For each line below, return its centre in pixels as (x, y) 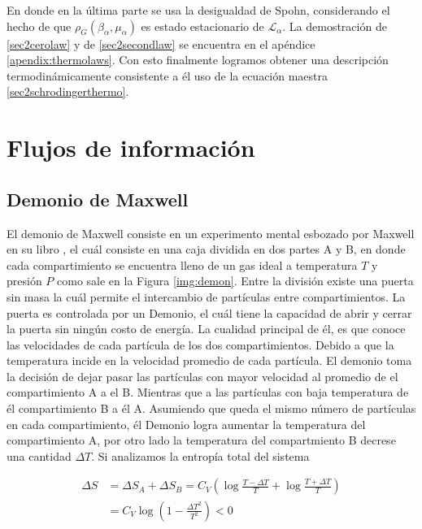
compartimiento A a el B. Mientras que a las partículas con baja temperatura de (208, 392)
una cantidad (39, 455)
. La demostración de (335, 26)
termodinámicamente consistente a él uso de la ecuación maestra (167, 75)
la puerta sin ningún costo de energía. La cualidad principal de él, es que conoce (206, 329)
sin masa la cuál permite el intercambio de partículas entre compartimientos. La (206, 296)
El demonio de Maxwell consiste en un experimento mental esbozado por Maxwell (211, 233)
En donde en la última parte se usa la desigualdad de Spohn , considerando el (198, 10)
